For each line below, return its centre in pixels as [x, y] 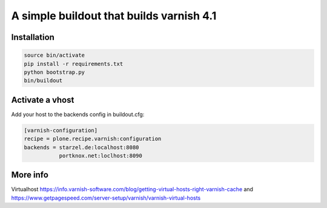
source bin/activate [54, 55]
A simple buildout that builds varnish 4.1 [114, 16]
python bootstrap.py [54, 72]
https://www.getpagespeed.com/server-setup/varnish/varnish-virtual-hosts [106, 198]
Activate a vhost [43, 100]
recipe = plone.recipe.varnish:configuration [93, 139]
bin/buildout [43, 81]
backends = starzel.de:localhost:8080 [81, 147]
